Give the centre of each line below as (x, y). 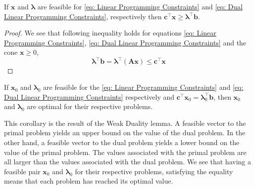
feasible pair (22, 171)
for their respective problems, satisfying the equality (154, 171)
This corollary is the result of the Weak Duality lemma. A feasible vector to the (125, 123)
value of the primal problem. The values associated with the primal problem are (125, 152)
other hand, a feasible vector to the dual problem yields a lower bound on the (122, 142)
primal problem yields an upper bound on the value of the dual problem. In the (125, 132)
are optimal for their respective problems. (90, 106)
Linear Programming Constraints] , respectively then (83, 16)
